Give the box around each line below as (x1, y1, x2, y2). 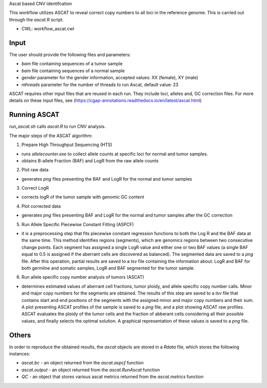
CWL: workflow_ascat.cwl (21, 26, 74, 32)
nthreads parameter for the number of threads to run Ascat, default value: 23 (21, 82, 178, 88)
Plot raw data (21, 167, 49, 173)
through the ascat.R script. (9, 16, 64, 22)
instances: (9, 351, 31, 356)
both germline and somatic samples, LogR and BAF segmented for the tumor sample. (21, 265, 195, 271)
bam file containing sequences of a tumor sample (21, 61, 123, 67)
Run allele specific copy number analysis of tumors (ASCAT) (21, 274, 144, 280)
